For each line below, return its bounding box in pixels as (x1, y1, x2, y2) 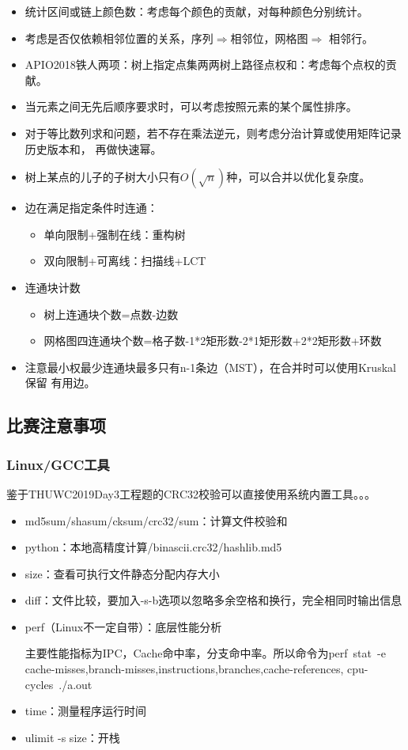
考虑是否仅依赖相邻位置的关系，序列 (25, 29, 213, 46)
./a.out (59, 676, 93, 692)
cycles (25, 676, 54, 692)
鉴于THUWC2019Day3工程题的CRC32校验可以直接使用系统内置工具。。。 (6, 485, 376, 502)
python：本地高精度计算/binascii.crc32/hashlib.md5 (25, 539, 282, 555)
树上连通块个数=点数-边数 (43, 305, 179, 322)
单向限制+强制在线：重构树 (43, 225, 186, 242)
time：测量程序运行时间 (25, 703, 147, 719)
